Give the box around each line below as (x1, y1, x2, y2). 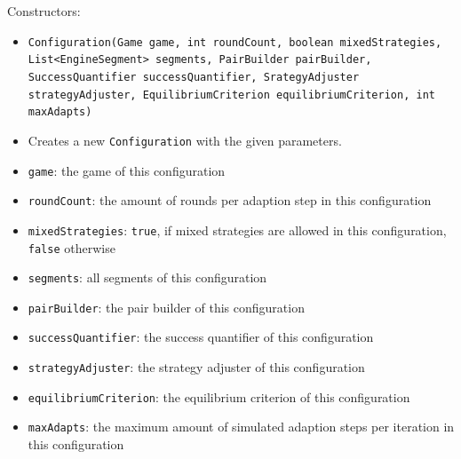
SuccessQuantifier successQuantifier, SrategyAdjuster (28, 70, 360, 83)
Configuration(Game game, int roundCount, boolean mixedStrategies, (28, 36, 442, 49)
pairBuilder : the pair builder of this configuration (28, 297, 305, 316)
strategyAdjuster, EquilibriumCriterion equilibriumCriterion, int (28, 88, 435, 101)
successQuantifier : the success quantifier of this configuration (28, 328, 374, 346)
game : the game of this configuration (28, 161, 226, 179)
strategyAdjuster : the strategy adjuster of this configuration (28, 358, 365, 376)
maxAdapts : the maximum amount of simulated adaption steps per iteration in (28, 417, 455, 436)
